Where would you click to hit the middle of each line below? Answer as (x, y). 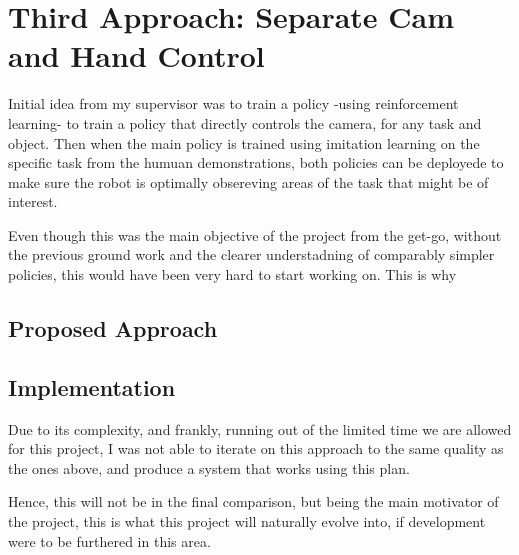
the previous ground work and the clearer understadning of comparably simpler (251, 254)
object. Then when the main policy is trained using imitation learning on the (244, 142)
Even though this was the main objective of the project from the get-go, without (255, 234)
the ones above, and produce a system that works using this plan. (209, 467)
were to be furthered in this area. (109, 540)
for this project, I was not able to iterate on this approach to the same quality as (256, 448)
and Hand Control (136, 55)
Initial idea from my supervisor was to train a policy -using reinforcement (233, 103)
